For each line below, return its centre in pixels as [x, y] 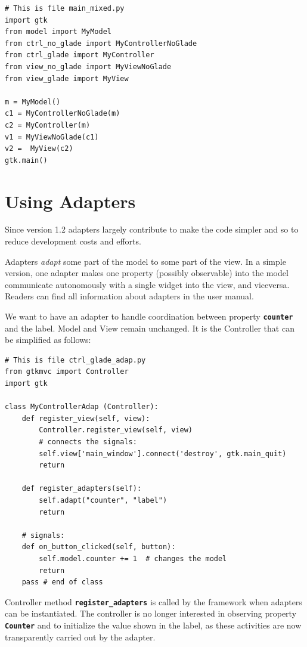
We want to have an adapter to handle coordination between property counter [149, 316]
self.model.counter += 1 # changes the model [133, 558]
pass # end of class [62, 582]
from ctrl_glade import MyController [80, 55]
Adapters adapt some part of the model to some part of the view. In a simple [145, 261]
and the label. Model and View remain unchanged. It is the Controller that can [150, 328]
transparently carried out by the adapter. [80, 637]
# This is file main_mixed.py [65, 8]
